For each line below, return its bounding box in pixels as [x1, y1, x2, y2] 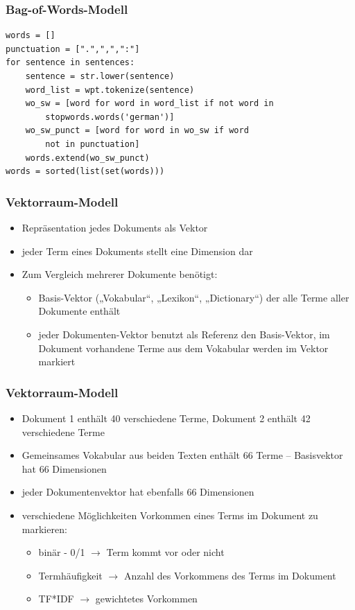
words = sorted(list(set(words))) [6, 166, 165, 177]
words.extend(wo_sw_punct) [25, 152, 150, 163]
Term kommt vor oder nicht [106, 545, 225, 559]
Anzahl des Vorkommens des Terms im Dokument [123, 568, 336, 582]
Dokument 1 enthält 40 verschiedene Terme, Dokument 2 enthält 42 [21, 410, 311, 425]
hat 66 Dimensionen [21, 461, 107, 476]
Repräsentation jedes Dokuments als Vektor [21, 220, 208, 234]
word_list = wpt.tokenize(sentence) [25, 85, 195, 95]
